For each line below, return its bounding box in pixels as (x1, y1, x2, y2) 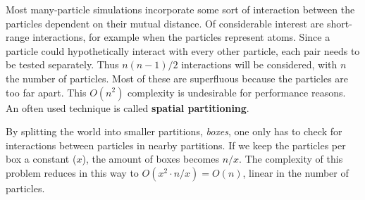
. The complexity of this (239, 151, 343, 166)
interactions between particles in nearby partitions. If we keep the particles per (6, 137, 346, 152)
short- (326, 15, 352, 30)
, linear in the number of (242, 165, 349, 180)
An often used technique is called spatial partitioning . (6, 100, 249, 115)
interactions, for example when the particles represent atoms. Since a (32, 30, 330, 44)
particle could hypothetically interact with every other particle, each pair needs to (6, 43, 360, 58)
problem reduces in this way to (6, 165, 139, 180)
